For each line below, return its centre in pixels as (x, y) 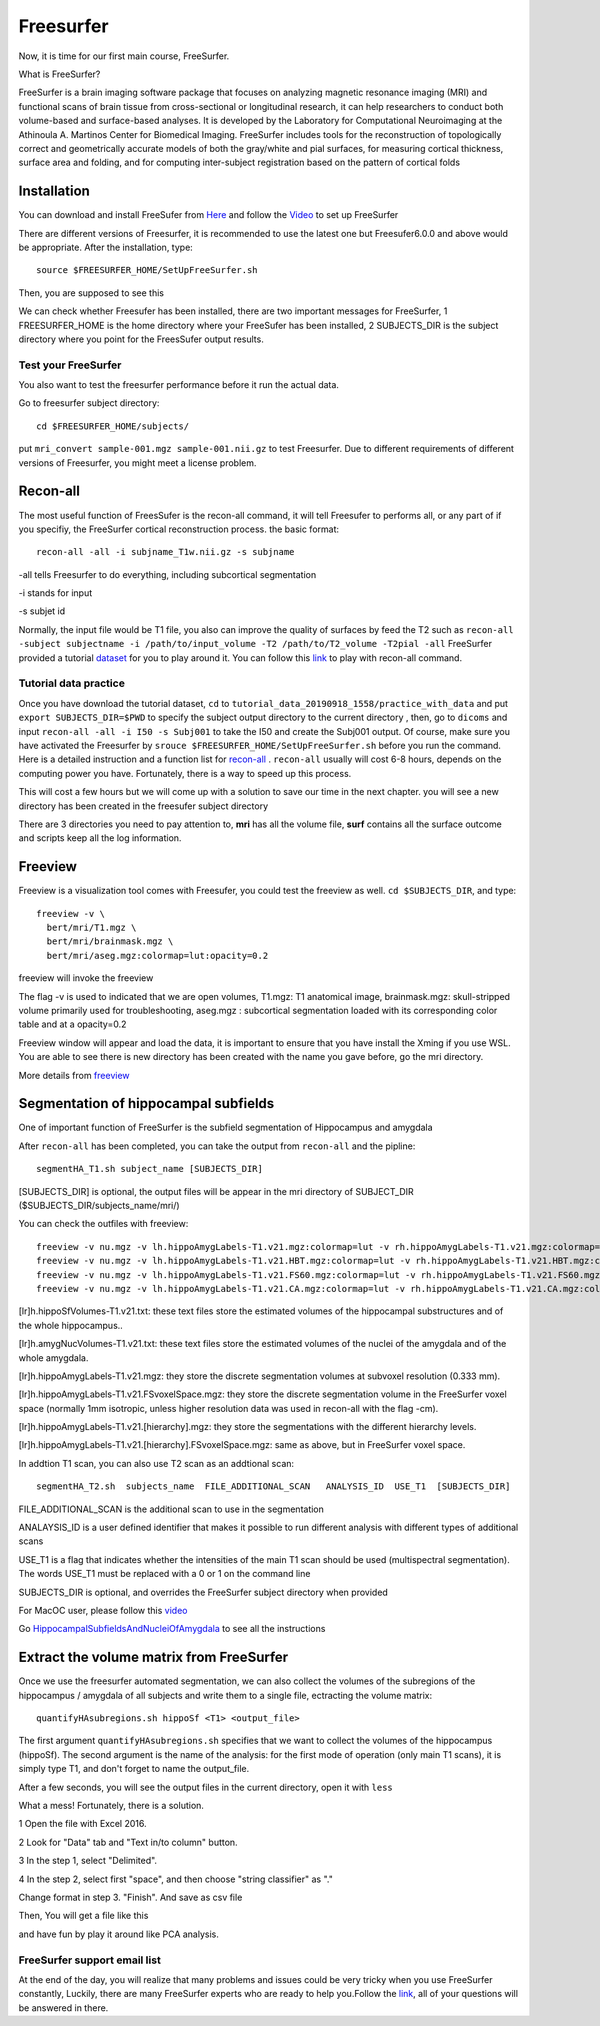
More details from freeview (74, 1075)
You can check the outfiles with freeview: (103, 1224)
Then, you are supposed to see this (91, 292)
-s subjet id (42, 611)
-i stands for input (55, 593)
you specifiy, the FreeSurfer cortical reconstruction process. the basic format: (179, 529)
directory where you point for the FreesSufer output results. (141, 339)
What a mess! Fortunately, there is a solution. (111, 1805)
